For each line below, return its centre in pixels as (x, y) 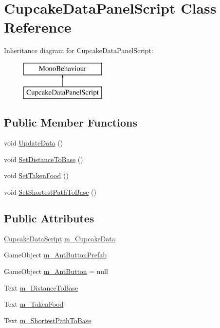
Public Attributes (49, 218)
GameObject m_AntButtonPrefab (55, 255)
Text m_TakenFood (34, 304)
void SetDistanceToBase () (44, 159)
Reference (38, 27)
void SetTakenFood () (36, 175)
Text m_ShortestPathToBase (48, 320)
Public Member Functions (71, 122)
